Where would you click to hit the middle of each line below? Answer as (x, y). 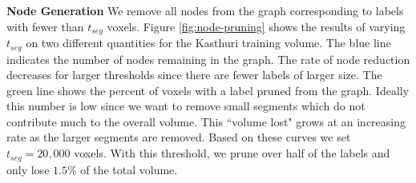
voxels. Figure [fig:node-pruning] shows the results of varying (256, 26)
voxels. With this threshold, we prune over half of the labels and (232, 153)
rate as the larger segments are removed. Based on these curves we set (179, 137)
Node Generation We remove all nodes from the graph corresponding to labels (205, 10)
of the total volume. (129, 169)
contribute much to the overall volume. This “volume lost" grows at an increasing (206, 121)
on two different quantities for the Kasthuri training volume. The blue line (208, 43)
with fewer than (45, 26)
